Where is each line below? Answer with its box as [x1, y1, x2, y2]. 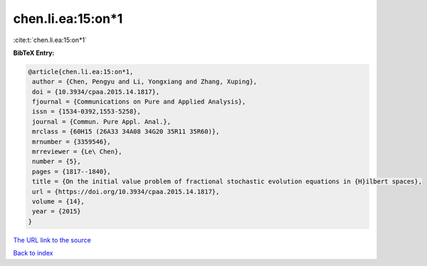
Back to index [13, 249, 53, 257]
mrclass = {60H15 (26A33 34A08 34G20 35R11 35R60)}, [32, 128, 220, 135]
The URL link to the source [13, 235, 92, 244]
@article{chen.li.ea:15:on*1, [28, 68, 134, 76]
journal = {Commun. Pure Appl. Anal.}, [32, 118, 171, 126]
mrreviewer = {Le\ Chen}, [32, 148, 122, 156]
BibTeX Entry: [13, 48, 55, 57]
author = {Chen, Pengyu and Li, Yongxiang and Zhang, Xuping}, [32, 78, 258, 86]
